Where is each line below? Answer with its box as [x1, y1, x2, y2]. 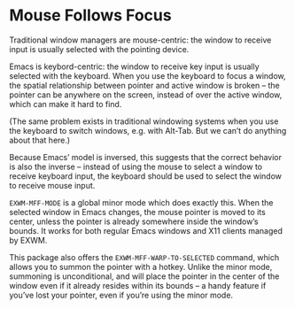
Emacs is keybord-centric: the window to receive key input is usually [9, 61, 260, 72]
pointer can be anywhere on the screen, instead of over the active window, [9, 89, 283, 100]
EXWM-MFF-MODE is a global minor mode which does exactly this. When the [9, 197, 274, 208]
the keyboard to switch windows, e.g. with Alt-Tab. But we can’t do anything [9, 125, 287, 135]
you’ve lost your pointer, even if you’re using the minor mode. [9, 290, 233, 300]
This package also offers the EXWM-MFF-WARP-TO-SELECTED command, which [9, 251, 280, 262]
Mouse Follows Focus [9, 5, 172, 26]
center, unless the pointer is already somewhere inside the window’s [9, 216, 259, 227]
